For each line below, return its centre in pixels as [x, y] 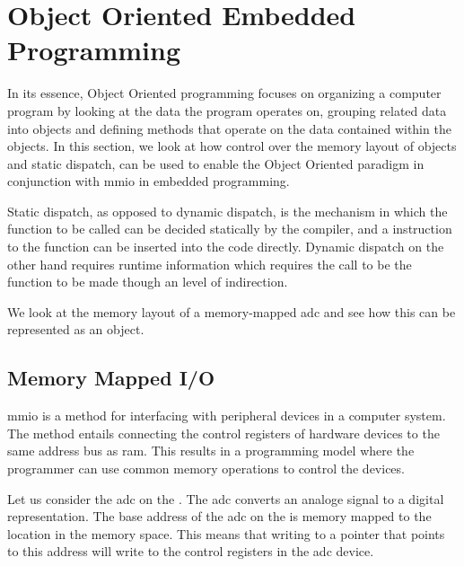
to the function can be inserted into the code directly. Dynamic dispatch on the [226, 247]
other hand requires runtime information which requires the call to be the [210, 264]
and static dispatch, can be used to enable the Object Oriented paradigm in [216, 163]
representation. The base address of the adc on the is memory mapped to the [219, 516]
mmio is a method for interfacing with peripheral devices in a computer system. [227, 416]
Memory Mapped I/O [111, 378]
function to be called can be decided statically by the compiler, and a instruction [230, 229]
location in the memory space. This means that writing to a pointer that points [226, 533]
